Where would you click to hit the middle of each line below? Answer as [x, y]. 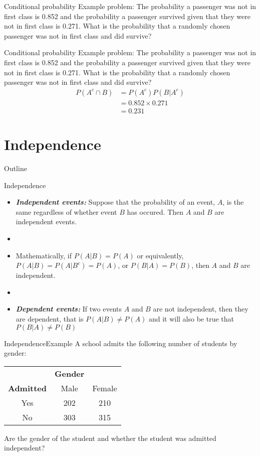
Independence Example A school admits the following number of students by [121, 343]
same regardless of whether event [66, 211]
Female [105, 388]
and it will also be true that [191, 318]
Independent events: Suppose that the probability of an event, [115, 202]
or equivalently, [160, 255]
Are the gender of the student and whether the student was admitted [110, 438]
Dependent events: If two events [69, 309]
